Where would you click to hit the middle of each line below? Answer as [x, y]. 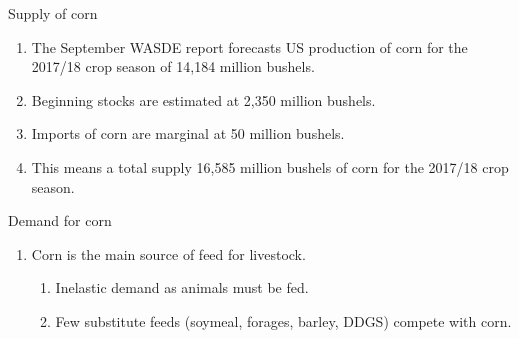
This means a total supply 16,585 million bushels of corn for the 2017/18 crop [270, 166]
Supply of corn [53, 13]
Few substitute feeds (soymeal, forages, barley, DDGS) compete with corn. [283, 320]
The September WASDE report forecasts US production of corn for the [249, 46]
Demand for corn [60, 220]
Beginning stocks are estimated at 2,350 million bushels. [203, 99]
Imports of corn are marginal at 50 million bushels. [188, 133]
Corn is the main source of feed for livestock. [168, 253]
